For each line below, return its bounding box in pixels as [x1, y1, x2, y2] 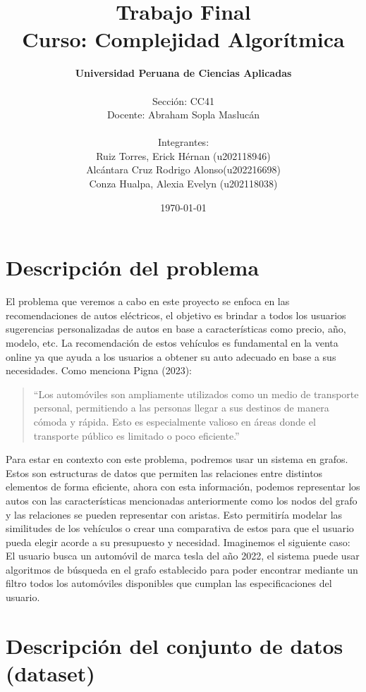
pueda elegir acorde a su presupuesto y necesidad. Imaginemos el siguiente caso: [6, 534, 350, 549]
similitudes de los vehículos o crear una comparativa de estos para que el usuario [6, 521, 354, 536]
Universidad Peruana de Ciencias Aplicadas [75, 66, 292, 80]
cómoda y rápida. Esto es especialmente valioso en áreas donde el [33, 414, 316, 428]
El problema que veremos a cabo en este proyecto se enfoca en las [6, 294, 290, 309]
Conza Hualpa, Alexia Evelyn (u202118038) [89, 176, 278, 191]
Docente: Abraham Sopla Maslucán [106, 107, 260, 122]
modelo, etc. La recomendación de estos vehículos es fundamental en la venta [6, 335, 338, 350]
